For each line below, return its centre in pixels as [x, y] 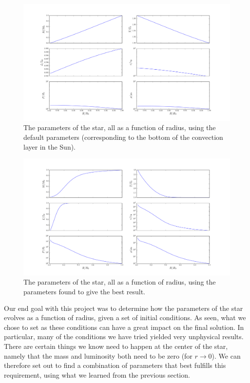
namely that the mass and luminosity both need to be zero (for [98, 355]
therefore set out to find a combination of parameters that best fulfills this [115, 365]
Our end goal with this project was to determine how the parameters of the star [124, 308]
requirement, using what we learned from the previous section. [97, 374]
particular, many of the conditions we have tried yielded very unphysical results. [124, 336]
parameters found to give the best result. [85, 292]
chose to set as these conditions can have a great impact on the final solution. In [124, 327]
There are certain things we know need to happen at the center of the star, [116, 346]
